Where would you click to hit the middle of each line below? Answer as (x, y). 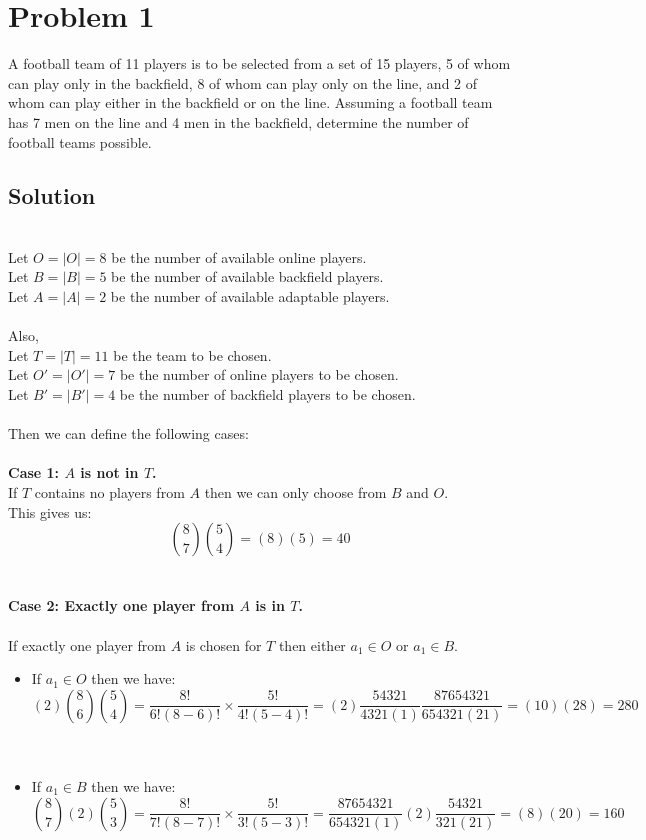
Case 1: (34, 472)
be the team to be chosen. (192, 354)
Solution (52, 195)
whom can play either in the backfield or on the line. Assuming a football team (250, 102)
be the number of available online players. (239, 256)
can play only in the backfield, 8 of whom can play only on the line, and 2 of (243, 82)
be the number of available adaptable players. (250, 296)
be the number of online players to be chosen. (259, 374)
